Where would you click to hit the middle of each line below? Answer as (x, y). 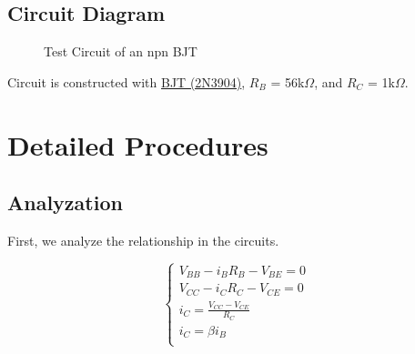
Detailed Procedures (138, 144)
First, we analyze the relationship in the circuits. (143, 240)
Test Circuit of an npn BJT (121, 51)
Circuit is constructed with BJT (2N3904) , (127, 81)
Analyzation (65, 202)
